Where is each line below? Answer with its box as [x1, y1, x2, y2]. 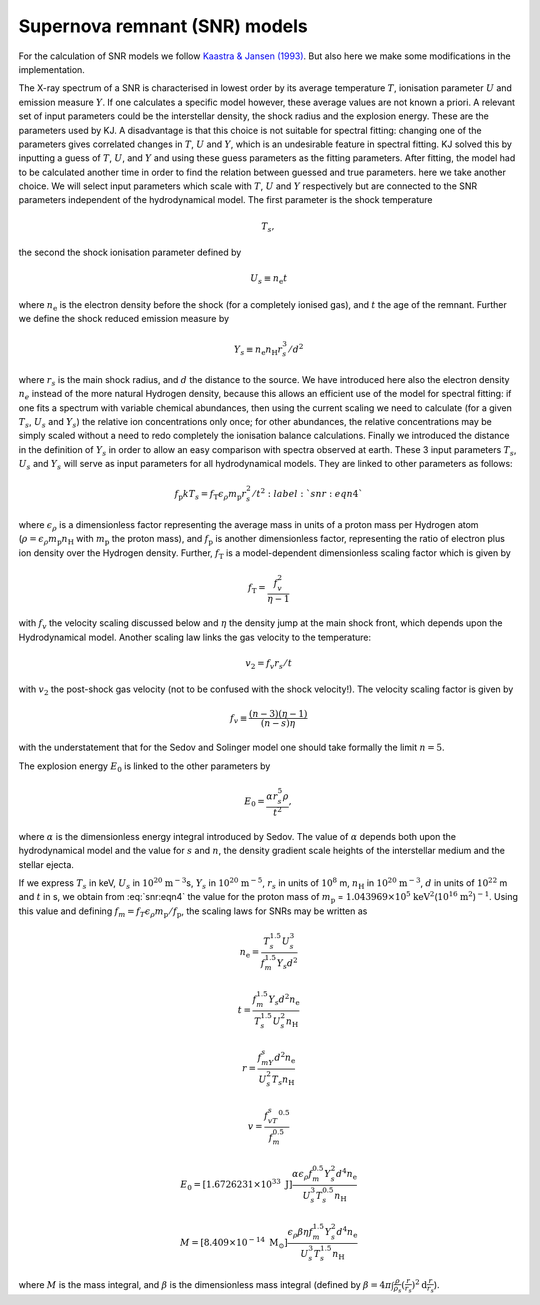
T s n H [271, 1073, 295, 1087]
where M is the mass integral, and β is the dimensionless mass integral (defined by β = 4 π [18, 1278, 392, 1290]
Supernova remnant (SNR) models [18, 15, 309, 37]
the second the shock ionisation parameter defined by [18, 246, 242, 259]
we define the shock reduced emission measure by [18, 313, 230, 325]
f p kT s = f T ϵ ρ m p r [174, 488, 247, 502]
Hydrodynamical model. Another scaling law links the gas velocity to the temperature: [18, 631, 372, 643]
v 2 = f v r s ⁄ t [245, 657, 293, 671]
